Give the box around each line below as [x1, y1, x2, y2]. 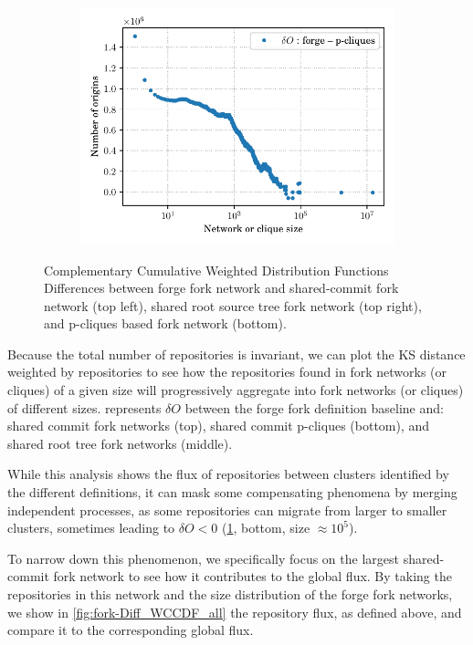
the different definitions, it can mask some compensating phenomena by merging [7, 483, 457, 502]
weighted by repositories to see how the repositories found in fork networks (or [7, 362, 447, 381]
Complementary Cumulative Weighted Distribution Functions [44, 260, 389, 279]
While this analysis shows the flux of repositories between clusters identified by [7, 464, 449, 484]
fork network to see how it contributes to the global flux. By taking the [53, 567, 452, 586]
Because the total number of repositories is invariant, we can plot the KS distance [7, 344, 466, 363]
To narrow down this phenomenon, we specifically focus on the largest [7, 548, 399, 567]
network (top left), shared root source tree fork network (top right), [44, 296, 422, 315]
